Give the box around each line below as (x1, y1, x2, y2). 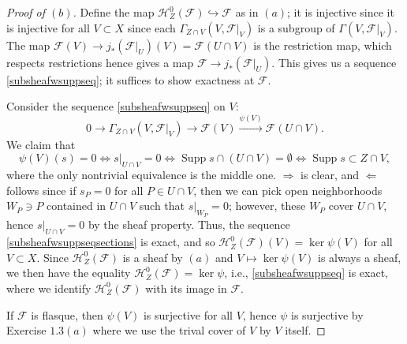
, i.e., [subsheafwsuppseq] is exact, (224, 264, 389, 281)
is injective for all (6, 19, 90, 36)
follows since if (6, 181, 77, 198)
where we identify (6, 279, 91, 296)
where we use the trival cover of (92, 322, 246, 338)
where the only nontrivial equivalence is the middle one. (6, 166, 276, 182)
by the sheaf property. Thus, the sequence (88, 216, 290, 233)
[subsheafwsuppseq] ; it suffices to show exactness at (6, 71, 255, 88)
